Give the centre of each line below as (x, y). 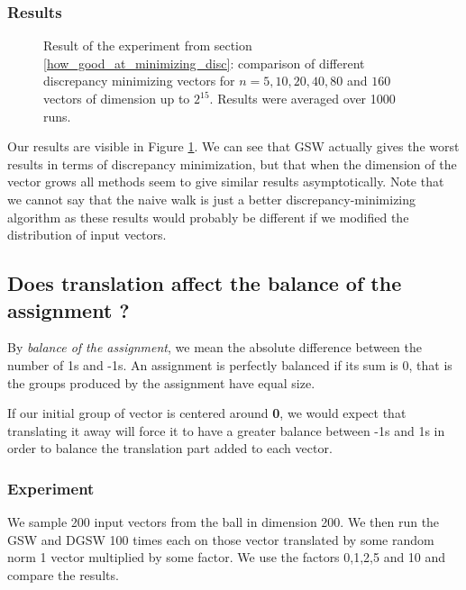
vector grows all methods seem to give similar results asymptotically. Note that (226, 182)
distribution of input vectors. (87, 235)
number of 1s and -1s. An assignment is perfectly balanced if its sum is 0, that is (230, 364)
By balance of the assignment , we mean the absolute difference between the (215, 347)
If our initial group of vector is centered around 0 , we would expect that (207, 413)
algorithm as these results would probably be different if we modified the (208, 217)
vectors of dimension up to (117, 98)
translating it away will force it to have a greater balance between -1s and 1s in (226, 430)
